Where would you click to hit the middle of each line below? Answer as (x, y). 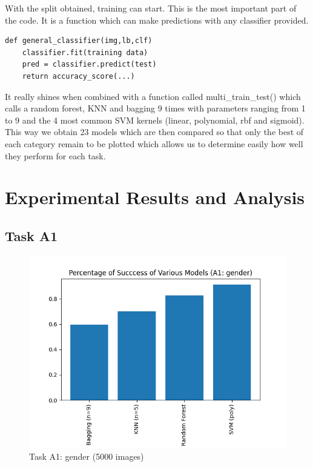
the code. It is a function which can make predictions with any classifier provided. (157, 20)
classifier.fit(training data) (85, 52)
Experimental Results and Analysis (155, 197)
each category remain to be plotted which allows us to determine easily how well (154, 143)
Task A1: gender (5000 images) (87, 456)
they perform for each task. (55, 155)
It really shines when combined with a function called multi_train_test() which (153, 96)
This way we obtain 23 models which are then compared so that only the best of (154, 132)
